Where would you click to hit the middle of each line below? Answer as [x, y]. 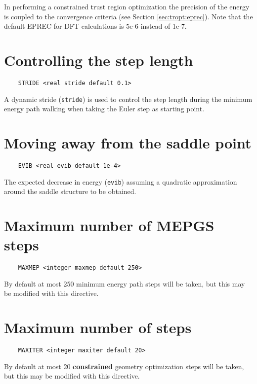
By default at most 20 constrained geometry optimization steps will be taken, [124, 366]
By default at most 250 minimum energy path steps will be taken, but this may [125, 283]
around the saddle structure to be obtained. [70, 191]
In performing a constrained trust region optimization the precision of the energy [127, 6]
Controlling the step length [99, 60]
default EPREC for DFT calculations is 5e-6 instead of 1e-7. [95, 26]
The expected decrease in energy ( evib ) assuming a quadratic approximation [121, 181]
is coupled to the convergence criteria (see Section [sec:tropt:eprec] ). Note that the [128, 16]
